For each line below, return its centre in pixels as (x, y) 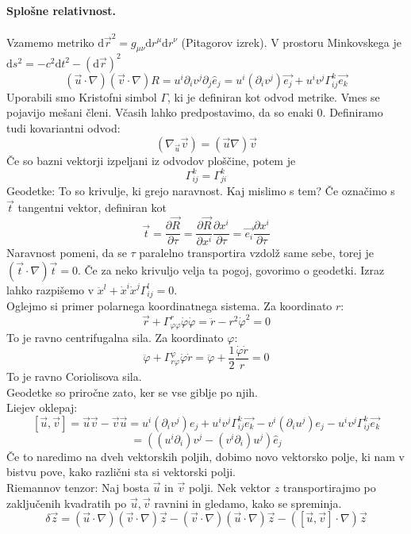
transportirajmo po (329, 487)
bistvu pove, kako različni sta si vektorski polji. (121, 472)
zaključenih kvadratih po (67, 503)
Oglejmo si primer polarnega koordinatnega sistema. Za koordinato (169, 306)
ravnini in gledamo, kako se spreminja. (248, 503)
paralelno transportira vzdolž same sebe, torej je (256, 252)
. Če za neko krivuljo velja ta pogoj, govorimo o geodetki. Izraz (231, 269)
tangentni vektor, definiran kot (92, 207)
